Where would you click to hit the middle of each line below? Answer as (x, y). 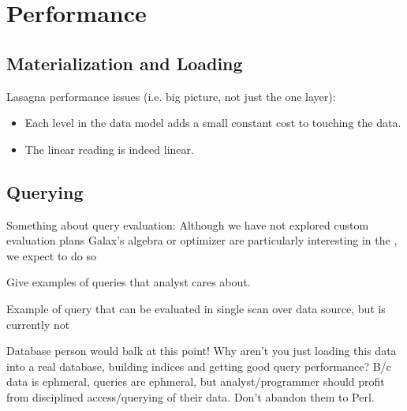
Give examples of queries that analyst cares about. (129, 282)
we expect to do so (51, 255)
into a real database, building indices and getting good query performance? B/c (199, 366)
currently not (38, 324)
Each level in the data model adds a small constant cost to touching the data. (213, 123)
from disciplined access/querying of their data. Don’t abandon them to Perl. (190, 396)
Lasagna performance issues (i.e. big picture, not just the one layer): (171, 96)
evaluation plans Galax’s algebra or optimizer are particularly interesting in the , (202, 240)
